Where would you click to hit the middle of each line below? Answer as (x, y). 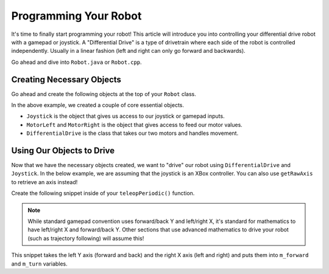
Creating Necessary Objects (66, 79)
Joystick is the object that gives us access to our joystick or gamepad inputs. (126, 116)
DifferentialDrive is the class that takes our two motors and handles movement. (133, 133)
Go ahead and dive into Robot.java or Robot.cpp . (77, 62)
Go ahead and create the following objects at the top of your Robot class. (104, 94)
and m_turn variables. (40, 264)
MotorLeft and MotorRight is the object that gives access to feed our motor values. (135, 125)
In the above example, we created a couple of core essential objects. (97, 105)
